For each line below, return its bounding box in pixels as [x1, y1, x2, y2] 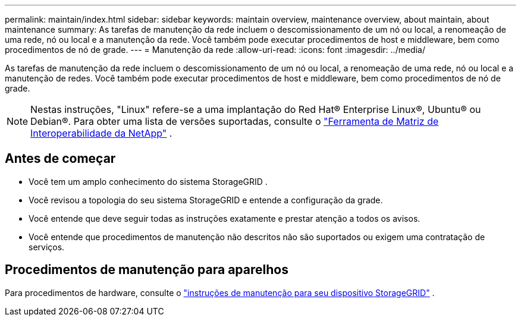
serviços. [29, 241, 65, 252]
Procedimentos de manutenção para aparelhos [5, 262, 288, 278]
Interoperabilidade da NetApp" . [30, 127, 172, 139]
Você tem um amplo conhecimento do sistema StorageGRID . [29, 176, 268, 187]
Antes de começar [5, 151, 116, 166]
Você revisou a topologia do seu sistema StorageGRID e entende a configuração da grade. [29, 194, 383, 205]
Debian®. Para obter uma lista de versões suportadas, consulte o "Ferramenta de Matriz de [30, 115, 439, 127]
